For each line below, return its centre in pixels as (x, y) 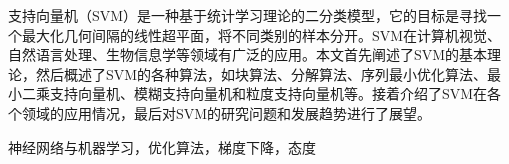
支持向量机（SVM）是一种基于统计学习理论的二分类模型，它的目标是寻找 (248, 15)
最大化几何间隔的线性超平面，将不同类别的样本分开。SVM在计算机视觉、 (261, 34)
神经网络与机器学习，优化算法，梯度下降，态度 (162, 146)
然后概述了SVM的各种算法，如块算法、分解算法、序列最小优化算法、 (261, 73)
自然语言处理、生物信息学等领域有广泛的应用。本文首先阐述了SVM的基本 (248, 54)
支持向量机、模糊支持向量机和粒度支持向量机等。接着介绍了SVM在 (268, 93)
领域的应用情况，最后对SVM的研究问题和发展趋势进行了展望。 (226, 112)
